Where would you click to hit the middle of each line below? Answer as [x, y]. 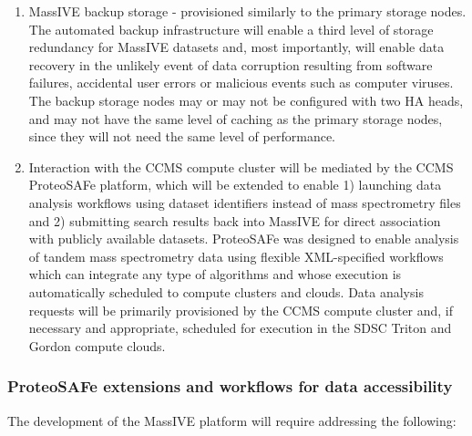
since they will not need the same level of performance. [182, 136]
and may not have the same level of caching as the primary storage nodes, [236, 118]
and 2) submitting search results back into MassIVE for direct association [235, 220]
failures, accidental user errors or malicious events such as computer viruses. [241, 83]
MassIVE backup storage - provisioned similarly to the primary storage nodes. [247, 11]
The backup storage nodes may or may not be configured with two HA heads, [246, 100]
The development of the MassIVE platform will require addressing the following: [232, 420]
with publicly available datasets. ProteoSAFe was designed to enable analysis [244, 239]
